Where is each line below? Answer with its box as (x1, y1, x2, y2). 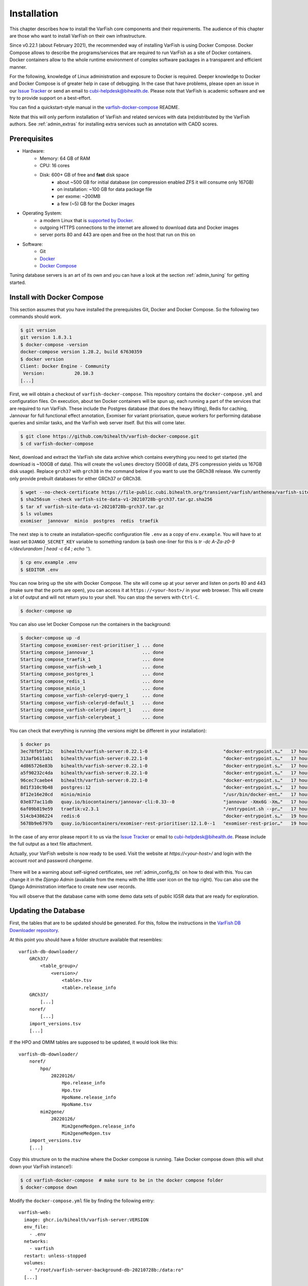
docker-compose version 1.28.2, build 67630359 (20, 349, 142, 355)
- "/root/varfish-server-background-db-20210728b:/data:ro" (29, 1267, 184, 1273)
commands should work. (9, 314, 62, 320)
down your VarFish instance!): (9, 1163, 73, 1170)
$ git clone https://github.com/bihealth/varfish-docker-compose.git (20, 434, 199, 439)
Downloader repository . (9, 927, 60, 933)
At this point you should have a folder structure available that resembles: (9, 937, 163, 943)
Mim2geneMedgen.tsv (62, 1131, 111, 1136)
